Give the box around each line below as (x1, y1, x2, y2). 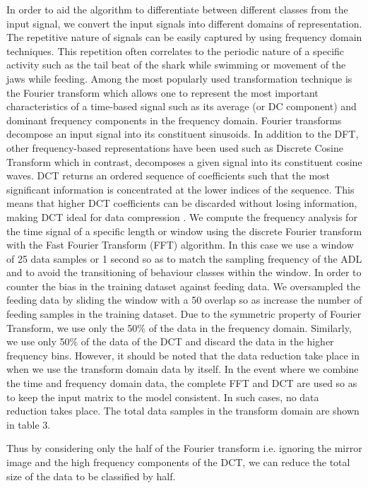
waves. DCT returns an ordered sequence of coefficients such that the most (6, 168, 331, 183)
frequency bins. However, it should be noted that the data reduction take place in (6, 347, 360, 362)
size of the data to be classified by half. (6, 468, 176, 483)
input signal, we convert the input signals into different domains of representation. (6, 16, 362, 30)
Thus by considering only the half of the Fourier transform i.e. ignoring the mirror (6, 441, 362, 456)
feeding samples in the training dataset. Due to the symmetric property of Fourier (6, 307, 362, 321)
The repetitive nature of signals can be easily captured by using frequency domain (6, 30, 362, 44)
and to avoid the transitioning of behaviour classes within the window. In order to (6, 265, 362, 280)
